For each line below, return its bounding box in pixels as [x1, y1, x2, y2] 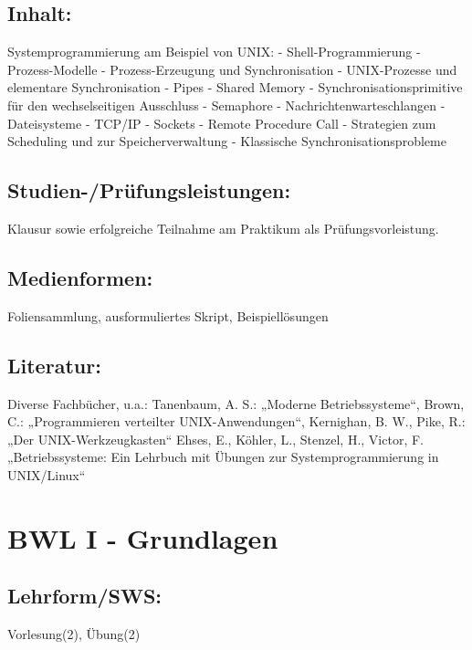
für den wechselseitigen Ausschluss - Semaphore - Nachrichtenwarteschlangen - [7, 95, 446, 114]
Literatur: [7, 351, 101, 379]
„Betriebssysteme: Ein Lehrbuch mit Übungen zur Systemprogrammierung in [7, 447, 439, 467]
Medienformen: [7, 263, 153, 291]
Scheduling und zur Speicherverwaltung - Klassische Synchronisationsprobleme [7, 131, 446, 151]
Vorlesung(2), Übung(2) [7, 624, 141, 644]
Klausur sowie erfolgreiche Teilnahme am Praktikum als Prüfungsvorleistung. [7, 218, 439, 237]
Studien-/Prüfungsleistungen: [7, 176, 291, 204]
